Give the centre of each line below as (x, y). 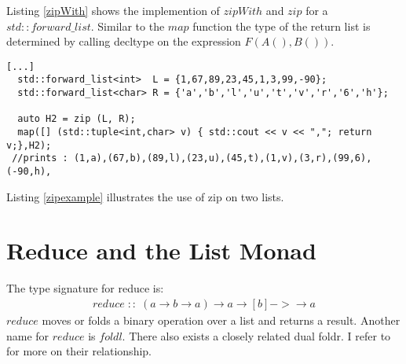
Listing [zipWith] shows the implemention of (113, 10)
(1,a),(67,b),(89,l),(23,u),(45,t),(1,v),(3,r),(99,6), (223, 158)
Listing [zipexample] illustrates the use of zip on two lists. (145, 196)
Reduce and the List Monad (161, 250)
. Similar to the (128, 26)
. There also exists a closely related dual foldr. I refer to (256, 335)
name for (28, 335)
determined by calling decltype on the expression (124, 41)
